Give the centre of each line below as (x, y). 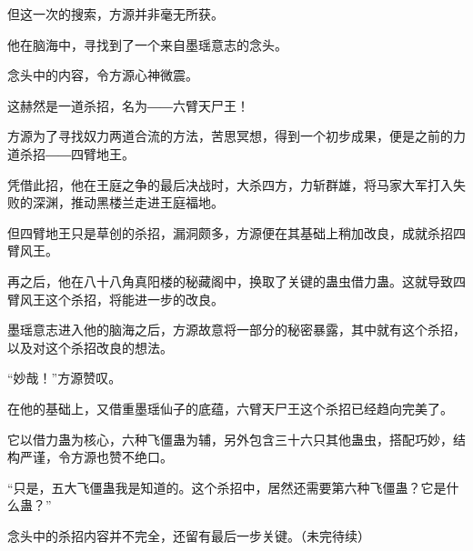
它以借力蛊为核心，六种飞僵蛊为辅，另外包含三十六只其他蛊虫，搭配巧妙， (230, 439)
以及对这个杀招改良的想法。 (90, 347)
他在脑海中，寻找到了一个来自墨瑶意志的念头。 (147, 44)
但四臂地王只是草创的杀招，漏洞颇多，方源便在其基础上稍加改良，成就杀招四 (236, 232)
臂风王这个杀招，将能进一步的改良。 (116, 299)
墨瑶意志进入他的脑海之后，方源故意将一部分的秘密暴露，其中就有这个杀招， (236, 330)
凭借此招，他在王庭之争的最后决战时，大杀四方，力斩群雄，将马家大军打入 (230, 184)
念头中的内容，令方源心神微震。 (103, 75)
